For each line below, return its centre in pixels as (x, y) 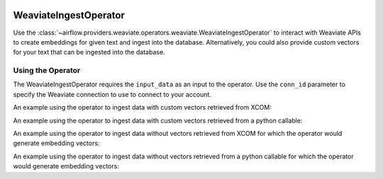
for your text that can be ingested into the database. (89, 52)
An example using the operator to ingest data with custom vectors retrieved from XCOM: (143, 108)
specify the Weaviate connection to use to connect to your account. (112, 94)
